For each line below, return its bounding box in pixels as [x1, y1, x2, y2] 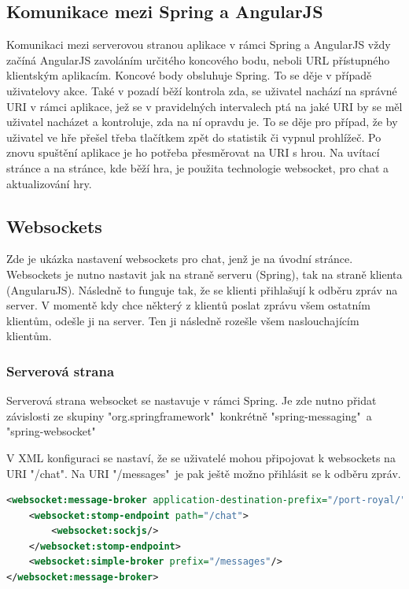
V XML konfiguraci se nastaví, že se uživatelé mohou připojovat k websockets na [6, 449, 396, 465]
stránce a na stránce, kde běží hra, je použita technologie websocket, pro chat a [6, 159, 389, 176]
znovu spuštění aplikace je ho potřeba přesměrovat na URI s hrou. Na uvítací [6, 144, 380, 161]
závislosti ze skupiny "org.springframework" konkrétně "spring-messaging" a [6, 407, 372, 424]
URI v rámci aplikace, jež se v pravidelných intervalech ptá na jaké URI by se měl [6, 98, 403, 114]
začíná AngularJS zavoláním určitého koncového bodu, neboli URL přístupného [6, 51, 390, 68]
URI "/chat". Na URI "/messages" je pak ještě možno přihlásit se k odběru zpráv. [6, 465, 401, 481]
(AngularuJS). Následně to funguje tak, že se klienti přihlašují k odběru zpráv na [6, 281, 398, 298]
